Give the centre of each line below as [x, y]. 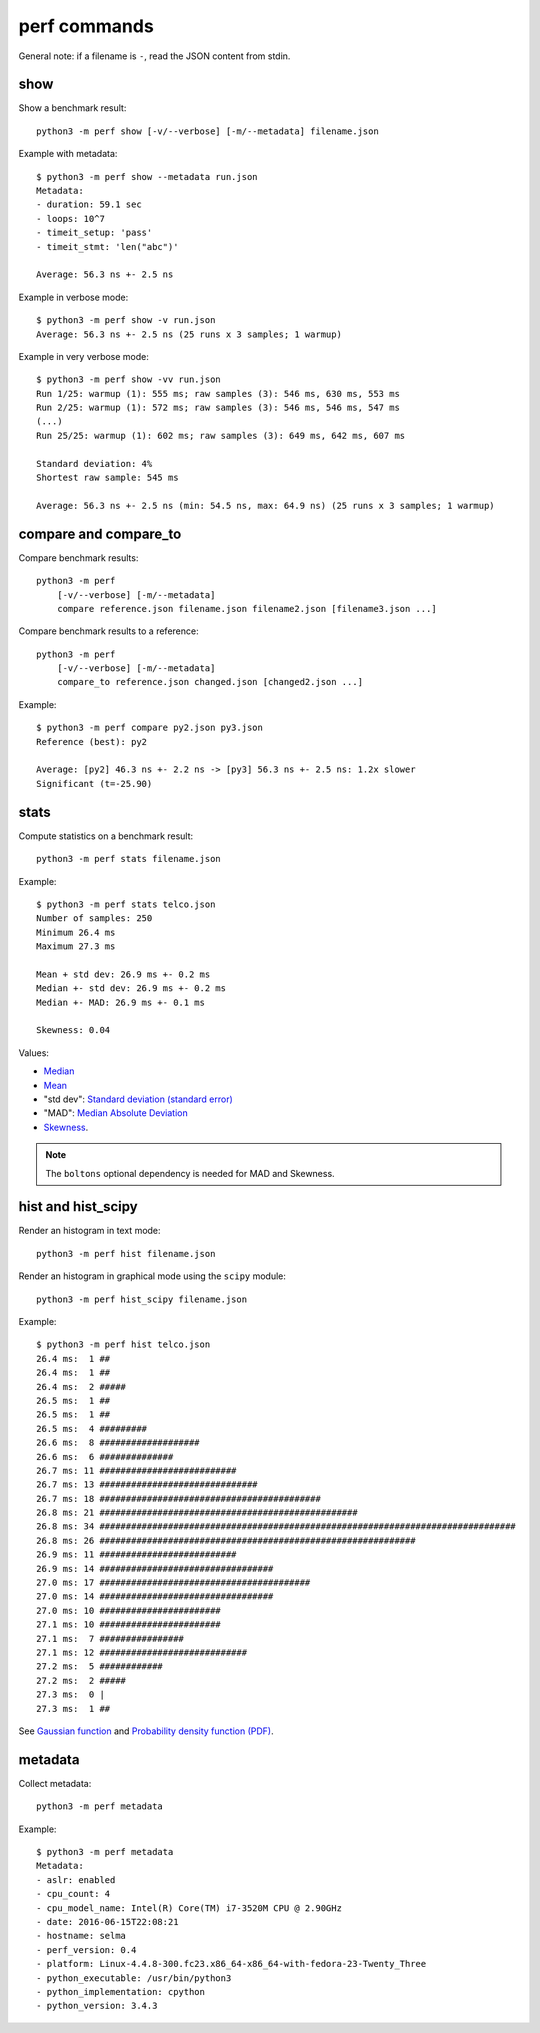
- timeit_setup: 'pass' [94, 233]
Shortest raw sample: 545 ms [107, 478]
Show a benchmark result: [72, 108]
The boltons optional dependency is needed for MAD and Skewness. [190, 1173]
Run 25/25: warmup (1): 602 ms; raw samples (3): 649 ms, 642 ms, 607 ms [221, 435]
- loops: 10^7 [70, 218]
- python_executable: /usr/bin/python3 [134, 1978]
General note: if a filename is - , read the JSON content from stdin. [154, 56]
